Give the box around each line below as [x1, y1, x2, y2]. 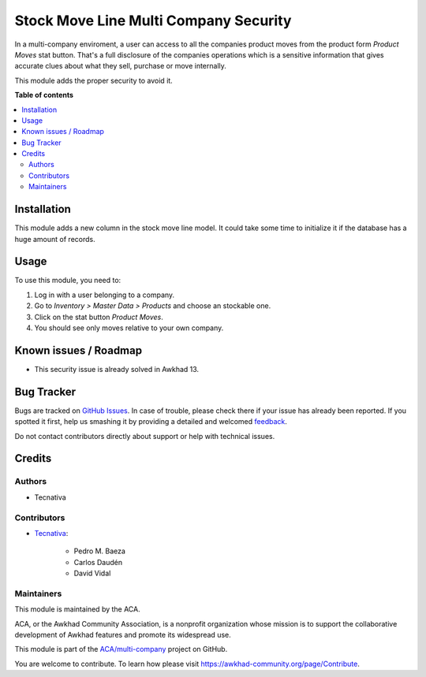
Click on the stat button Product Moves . [34, 312, 163, 322]
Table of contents [14, 91, 74, 100]
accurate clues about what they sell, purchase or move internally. [14, 61, 226, 71]
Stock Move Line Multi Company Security [14, 12, 292, 29]
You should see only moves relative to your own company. [34, 323, 224, 333]
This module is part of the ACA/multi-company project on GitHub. [14, 645, 228, 654]
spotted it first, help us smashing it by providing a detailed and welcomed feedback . [14, 417, 288, 426]
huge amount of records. [14, 234, 95, 244]
